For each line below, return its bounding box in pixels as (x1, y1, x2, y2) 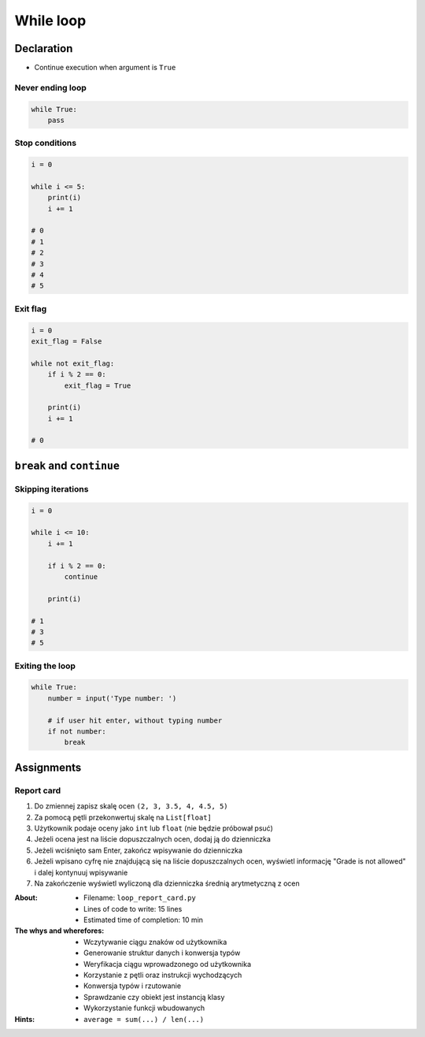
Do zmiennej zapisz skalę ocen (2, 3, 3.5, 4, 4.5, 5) (34, 801, 228, 811)
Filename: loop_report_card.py (83, 893, 196, 902)
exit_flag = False (31, 336, 102, 346)
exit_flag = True (64, 381, 131, 390)
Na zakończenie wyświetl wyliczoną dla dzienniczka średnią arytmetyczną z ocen (34, 879, 300, 888)
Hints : (14, 1014, 35, 1024)
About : (14, 893, 39, 902)
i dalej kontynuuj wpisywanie (34, 868, 128, 877)
